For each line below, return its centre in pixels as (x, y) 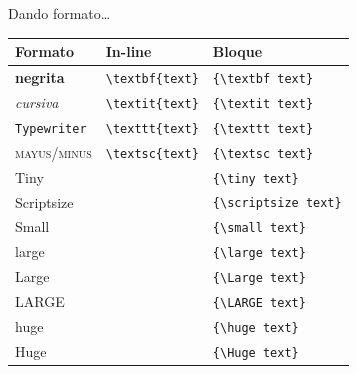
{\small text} (259, 228)
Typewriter (51, 128)
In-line (128, 51)
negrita (40, 76)
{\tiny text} (255, 178)
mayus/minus (53, 151)
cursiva (37, 101)
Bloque (237, 51)
